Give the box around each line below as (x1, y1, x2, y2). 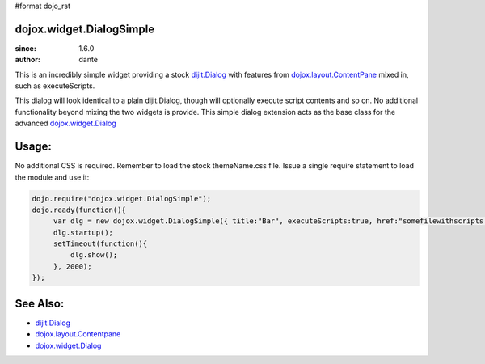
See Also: (15, 296, 65, 311)
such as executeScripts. (15, 81, 95, 91)
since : (15, 43, 36, 53)
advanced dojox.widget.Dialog (15, 118, 116, 129)
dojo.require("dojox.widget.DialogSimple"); (32, 194, 212, 203)
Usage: (15, 140, 53, 154)
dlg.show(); (70, 251, 118, 260)
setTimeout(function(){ (53, 239, 148, 248)
